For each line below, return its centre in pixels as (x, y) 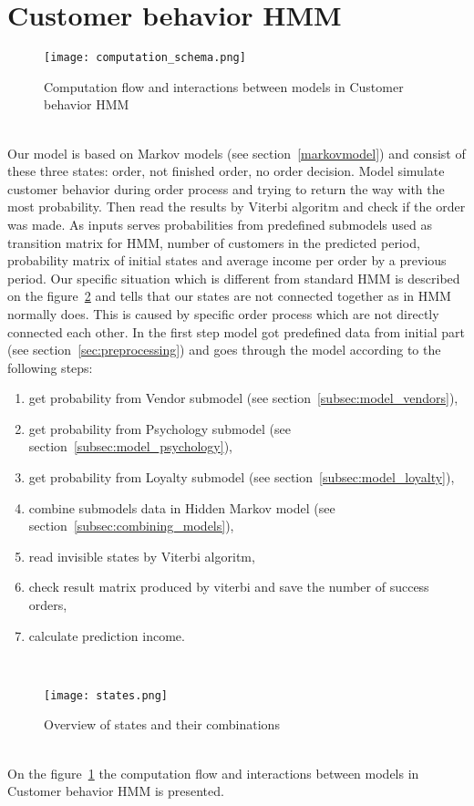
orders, (48, 605)
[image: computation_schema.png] (145, 58)
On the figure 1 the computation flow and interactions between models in (213, 773)
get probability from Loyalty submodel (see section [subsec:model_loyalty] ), (242, 477)
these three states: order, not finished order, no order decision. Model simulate (226, 171)
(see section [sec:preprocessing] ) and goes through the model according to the (224, 350)
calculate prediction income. (107, 635)
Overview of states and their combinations (162, 724)
